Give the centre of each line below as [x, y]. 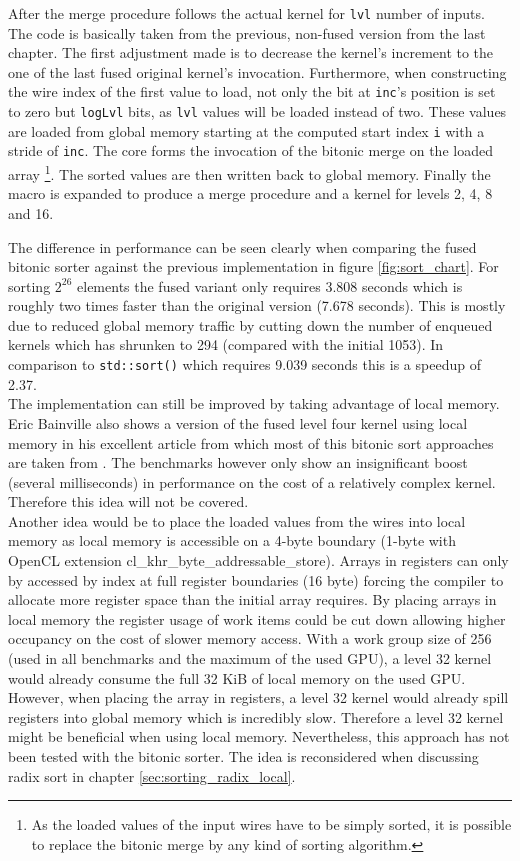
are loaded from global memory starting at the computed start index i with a [246, 130]
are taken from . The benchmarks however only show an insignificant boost [238, 462]
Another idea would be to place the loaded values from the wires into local [237, 520]
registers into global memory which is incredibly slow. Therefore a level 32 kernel [256, 716]
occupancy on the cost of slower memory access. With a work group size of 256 [250, 638]
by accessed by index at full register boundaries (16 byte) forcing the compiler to [256, 579]
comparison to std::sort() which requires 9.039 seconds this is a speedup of [244, 364]
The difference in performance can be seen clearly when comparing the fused [242, 246]
